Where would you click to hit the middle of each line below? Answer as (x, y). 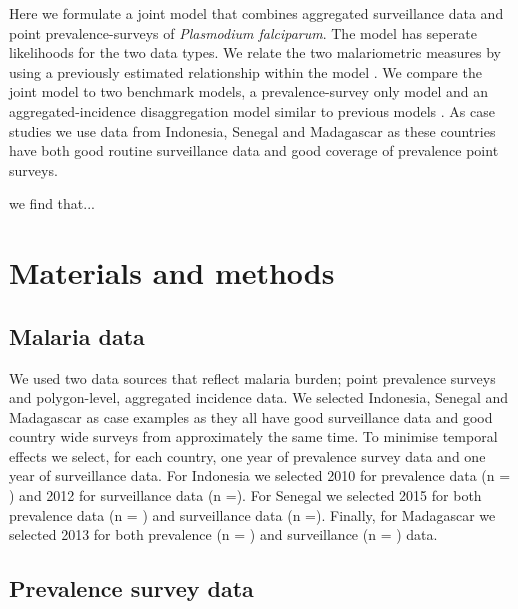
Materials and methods (172, 272)
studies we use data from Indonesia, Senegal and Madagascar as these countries (252, 130)
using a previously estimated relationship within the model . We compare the (245, 71)
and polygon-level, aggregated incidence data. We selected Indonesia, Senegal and (259, 397)
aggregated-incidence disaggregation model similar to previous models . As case (252, 110)
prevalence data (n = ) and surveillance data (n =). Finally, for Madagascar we (252, 514)
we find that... (52, 203)
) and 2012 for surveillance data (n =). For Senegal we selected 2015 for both (245, 495)
